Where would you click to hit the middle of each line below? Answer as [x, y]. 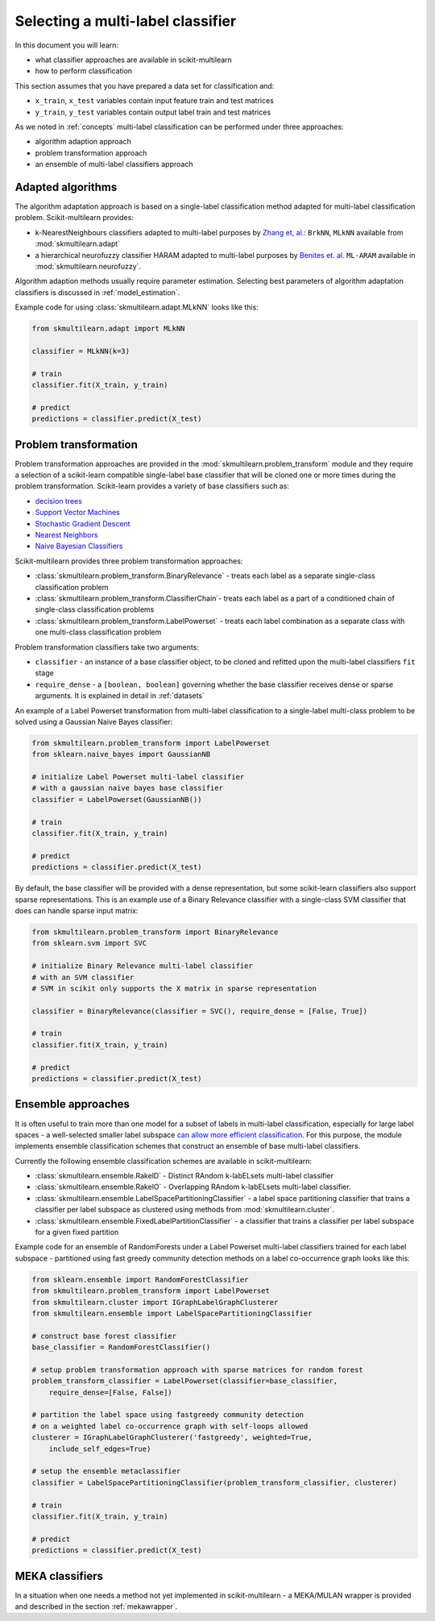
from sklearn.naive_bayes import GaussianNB [121, 754]
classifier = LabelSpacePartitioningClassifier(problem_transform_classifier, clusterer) [215, 1482]
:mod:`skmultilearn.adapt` [78, 244]
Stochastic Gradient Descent [83, 523]
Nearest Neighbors [66, 535]
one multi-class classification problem [98, 632]
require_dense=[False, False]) [110, 1392]
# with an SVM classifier [83, 977]
